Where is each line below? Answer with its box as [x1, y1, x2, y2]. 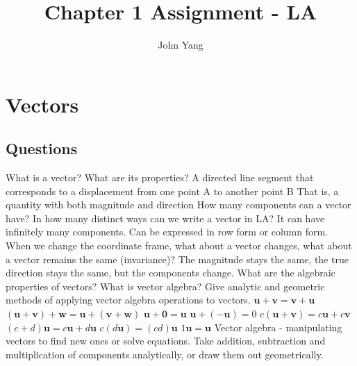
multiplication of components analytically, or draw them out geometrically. [6, 347, 324, 361]
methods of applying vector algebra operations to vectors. [6, 292, 251, 307]
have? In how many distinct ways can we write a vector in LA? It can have [6, 210, 325, 225]
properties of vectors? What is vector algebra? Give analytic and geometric [6, 278, 325, 293]
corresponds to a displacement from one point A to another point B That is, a [6, 183, 339, 198]
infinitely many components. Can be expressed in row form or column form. [6, 224, 328, 239]
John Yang [158, 38, 204, 52]
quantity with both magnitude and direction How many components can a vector [6, 197, 351, 212]
